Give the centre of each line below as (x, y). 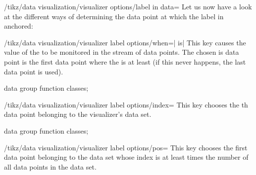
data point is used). (34, 71)
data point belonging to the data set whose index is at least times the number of (126, 157)
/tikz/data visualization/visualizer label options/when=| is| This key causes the (125, 42)
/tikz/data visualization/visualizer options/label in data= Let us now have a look (128, 6)
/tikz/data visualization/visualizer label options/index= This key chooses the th (126, 104)
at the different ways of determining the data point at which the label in (114, 16)
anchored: (19, 26)
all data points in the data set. (50, 166)
